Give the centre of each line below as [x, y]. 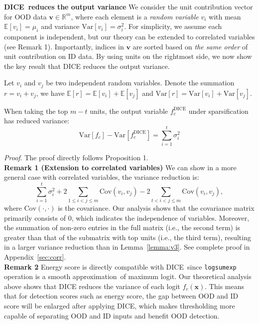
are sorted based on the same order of [190, 46]
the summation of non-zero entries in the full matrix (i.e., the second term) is [122, 227]
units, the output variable [129, 111]
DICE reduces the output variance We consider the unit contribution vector [129, 6]
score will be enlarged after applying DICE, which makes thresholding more [120, 306]
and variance [60, 26]
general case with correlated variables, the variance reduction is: [102, 177]
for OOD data [25, 16]
